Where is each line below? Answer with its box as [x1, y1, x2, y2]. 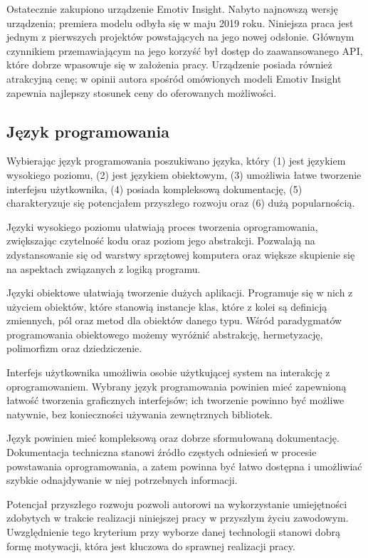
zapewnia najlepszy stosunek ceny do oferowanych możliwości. [6, 85, 277, 100]
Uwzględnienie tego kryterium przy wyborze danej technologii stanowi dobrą [6, 525, 340, 539]
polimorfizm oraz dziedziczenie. [6, 341, 142, 356]
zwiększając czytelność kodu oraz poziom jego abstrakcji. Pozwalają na [6, 233, 315, 248]
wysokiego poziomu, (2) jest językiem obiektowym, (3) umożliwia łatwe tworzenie [6, 167, 362, 182]
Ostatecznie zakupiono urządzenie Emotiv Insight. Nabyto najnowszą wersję [6, 1, 338, 16]
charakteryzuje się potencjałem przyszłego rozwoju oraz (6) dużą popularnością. [6, 195, 355, 210]
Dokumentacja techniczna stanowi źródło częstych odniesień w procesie [6, 445, 317, 460]
